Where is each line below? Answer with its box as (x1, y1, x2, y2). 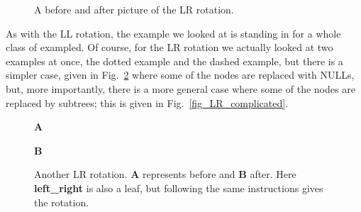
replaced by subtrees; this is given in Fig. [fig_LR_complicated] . (6, 95, 289, 110)
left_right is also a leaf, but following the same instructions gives (34, 180, 323, 195)
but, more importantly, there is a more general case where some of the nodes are (6, 81, 355, 96)
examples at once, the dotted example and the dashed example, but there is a (6, 53, 343, 68)
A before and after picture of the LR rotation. (34, 2, 234, 16)
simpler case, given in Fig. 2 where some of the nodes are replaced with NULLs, (6, 67, 355, 82)
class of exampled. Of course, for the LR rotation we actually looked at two (6, 40, 333, 55)
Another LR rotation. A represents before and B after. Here (34, 167, 296, 182)
